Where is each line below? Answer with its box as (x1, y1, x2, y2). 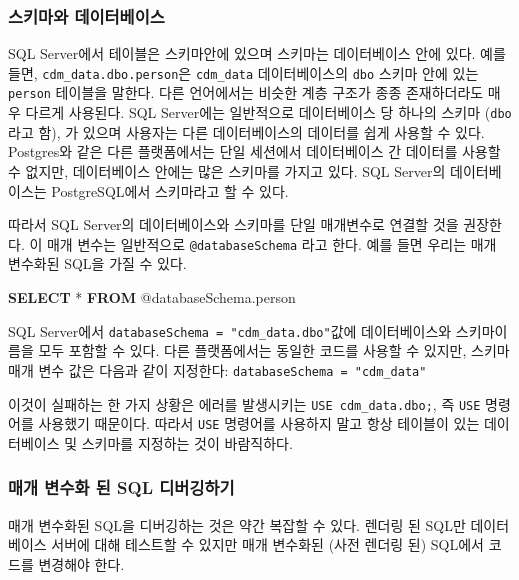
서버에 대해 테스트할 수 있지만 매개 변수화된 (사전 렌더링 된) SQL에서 (51, 534, 484, 555)
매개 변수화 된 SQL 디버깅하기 (8, 475, 235, 500)
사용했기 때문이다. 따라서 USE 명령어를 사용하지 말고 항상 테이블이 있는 (38, 413, 480, 434)
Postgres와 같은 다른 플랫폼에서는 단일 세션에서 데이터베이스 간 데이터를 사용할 (8, 141, 501, 162)
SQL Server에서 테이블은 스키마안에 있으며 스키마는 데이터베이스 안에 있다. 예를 (8, 43, 506, 64)
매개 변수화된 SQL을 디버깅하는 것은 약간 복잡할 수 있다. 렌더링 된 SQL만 (8, 514, 466, 535)
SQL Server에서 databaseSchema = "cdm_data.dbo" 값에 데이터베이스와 (8, 320, 452, 341)
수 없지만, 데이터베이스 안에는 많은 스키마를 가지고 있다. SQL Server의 (8, 160, 446, 181)
